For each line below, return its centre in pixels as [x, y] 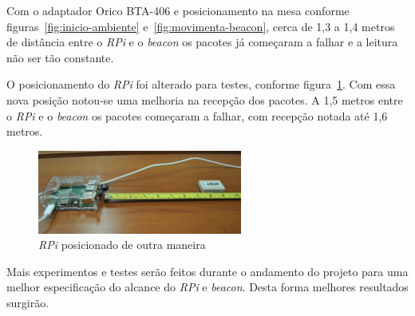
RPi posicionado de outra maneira [122, 245]
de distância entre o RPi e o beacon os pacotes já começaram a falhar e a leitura [202, 42]
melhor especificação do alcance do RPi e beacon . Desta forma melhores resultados [207, 287]
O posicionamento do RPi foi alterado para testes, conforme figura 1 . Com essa [201, 84]
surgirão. [28, 302]
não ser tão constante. [60, 57]
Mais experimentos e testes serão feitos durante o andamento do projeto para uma [207, 271]
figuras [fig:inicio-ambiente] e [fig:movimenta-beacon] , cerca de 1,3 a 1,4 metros [201, 26]
